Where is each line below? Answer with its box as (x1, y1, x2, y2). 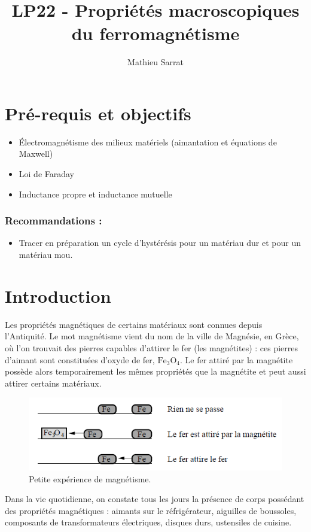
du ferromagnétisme (71, 21, 240, 45)
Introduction (5, 283, 111, 308)
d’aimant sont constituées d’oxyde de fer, (5, 353, 155, 366)
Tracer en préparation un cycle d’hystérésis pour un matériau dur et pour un (19, 236, 301, 249)
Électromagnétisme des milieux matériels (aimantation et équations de (19, 135, 277, 148)
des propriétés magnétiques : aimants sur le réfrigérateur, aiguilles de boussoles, (5, 504, 297, 516)
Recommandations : (5, 213, 102, 228)
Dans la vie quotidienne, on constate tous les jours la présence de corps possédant (5, 493, 304, 505)
